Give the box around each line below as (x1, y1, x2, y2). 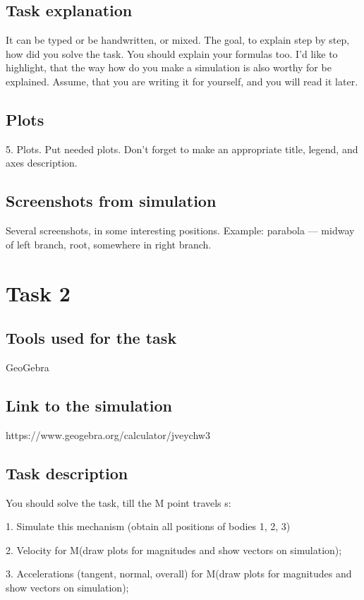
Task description (6, 462, 128, 484)
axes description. (6, 155, 78, 170)
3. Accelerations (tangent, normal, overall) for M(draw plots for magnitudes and (6, 566, 352, 581)
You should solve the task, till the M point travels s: (6, 495, 231, 510)
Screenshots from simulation (6, 190, 217, 212)
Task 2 (6, 278, 71, 307)
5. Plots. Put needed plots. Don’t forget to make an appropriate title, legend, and (6, 141, 358, 156)
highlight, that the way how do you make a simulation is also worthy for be (6, 60, 332, 75)
